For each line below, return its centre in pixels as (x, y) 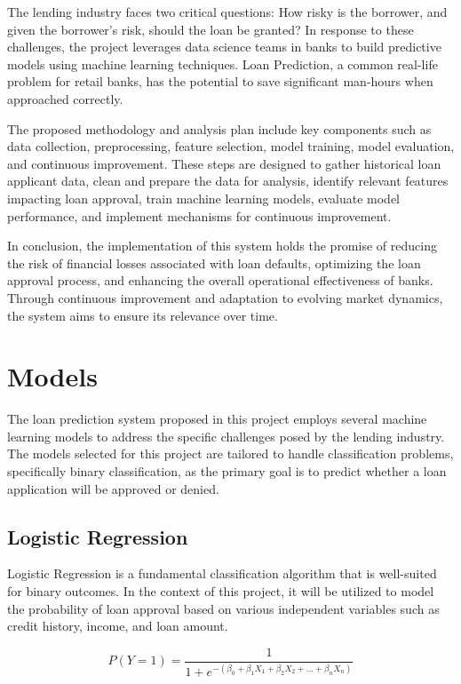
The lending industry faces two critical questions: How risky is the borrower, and (227, 12)
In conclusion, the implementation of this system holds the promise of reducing (222, 246)
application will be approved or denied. (113, 488)
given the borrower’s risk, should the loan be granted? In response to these (211, 29)
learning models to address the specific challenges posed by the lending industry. (226, 436)
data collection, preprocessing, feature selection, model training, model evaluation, (231, 146)
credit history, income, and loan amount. (118, 626)
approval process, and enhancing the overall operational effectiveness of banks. (220, 280)
